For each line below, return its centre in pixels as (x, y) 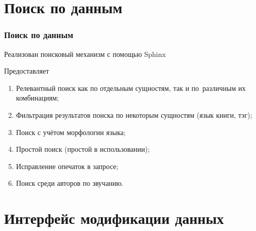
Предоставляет (27, 71)
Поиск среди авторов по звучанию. (70, 183)
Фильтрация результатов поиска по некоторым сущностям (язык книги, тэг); (134, 114)
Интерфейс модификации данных (114, 218)
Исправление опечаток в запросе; (67, 166)
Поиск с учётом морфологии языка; (71, 132)
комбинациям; (37, 98)
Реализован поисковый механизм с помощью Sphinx (85, 54)
